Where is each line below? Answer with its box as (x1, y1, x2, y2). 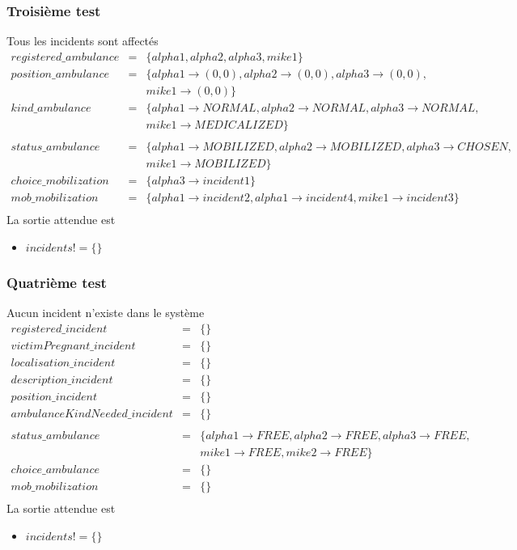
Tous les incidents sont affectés (6, 32, 159, 49)
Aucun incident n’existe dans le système (6, 303, 205, 320)
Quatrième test (6, 272, 107, 292)
